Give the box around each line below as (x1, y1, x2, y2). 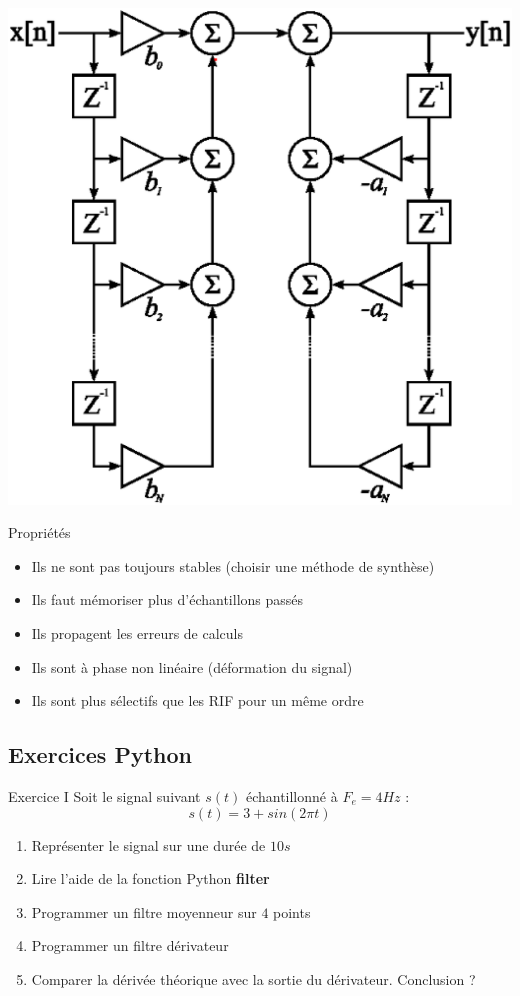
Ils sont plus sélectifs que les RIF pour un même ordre (31, 690, 364, 711)
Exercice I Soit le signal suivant (8, 785, 201, 806)
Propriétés (8, 522, 71, 543)
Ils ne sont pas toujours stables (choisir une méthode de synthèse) (31, 555, 435, 576)
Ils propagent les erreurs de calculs (31, 622, 244, 643)
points (273, 901, 311, 922)
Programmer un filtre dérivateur (31, 935, 229, 956)
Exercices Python (8, 739, 193, 770)
